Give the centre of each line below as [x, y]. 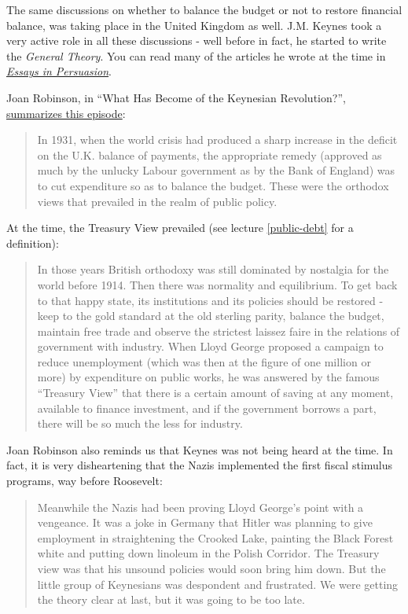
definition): [33, 243]
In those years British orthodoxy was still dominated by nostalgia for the [213, 269]
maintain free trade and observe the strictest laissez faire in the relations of [219, 331]
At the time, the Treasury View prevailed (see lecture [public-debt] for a [180, 228]
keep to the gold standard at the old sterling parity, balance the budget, [211, 316]
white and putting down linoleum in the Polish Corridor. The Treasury [208, 553]
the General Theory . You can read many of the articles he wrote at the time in [196, 55]
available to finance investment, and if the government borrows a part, [207, 408]
